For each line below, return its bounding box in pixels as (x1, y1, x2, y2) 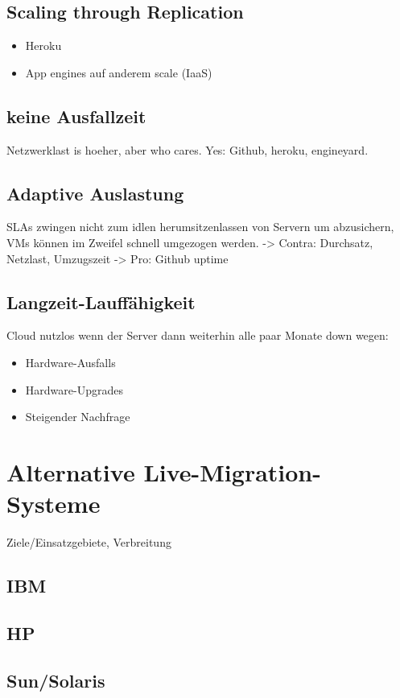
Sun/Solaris (6, 667, 105, 692)
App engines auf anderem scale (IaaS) (25, 64, 212, 81)
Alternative (6, 455, 135, 488)
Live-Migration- (143, 455, 321, 488)
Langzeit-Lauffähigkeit (6, 289, 196, 314)
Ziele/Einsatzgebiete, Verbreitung (6, 534, 171, 551)
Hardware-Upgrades (25, 381, 123, 398)
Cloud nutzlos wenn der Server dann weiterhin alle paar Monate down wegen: (6, 327, 389, 344)
